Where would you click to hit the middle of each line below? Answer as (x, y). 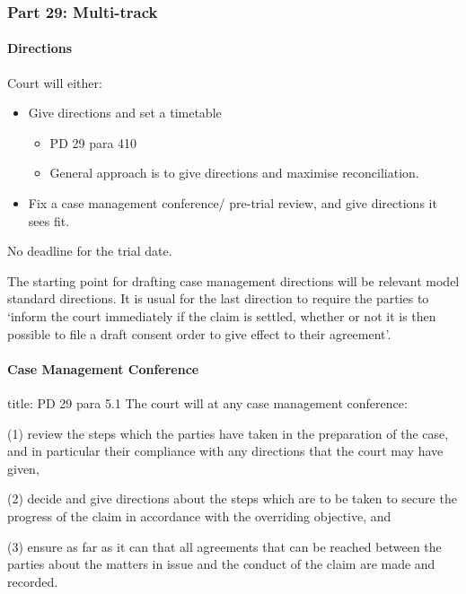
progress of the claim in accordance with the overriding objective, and (199, 515)
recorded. (33, 581)
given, (23, 468)
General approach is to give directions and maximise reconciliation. (234, 173)
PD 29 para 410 (93, 142)
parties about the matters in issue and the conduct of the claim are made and (221, 564)
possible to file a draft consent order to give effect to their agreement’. (199, 333)
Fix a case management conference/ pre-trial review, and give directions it (233, 203)
